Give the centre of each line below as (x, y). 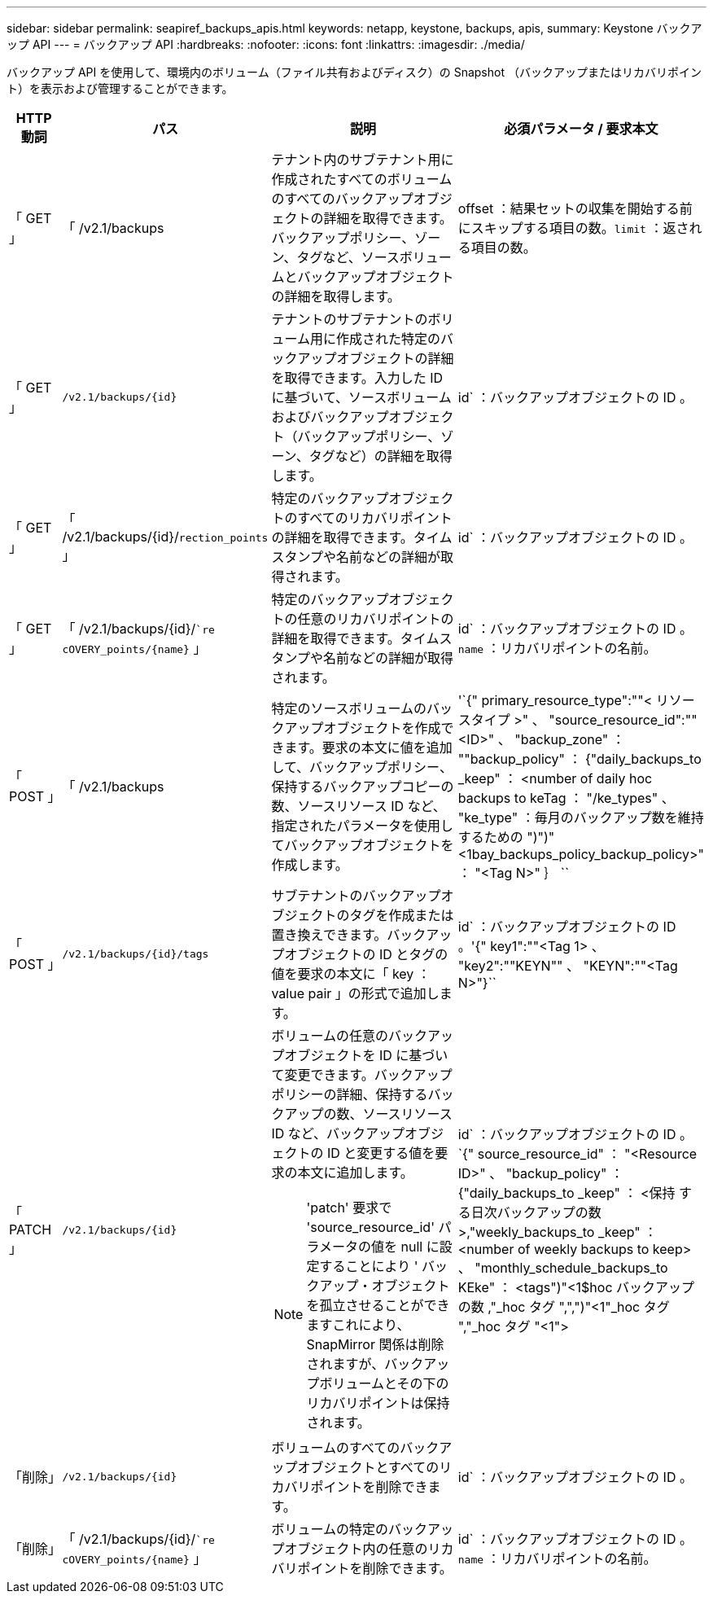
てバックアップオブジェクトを (363, 845)
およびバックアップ (330, 417)
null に (420, 1247)
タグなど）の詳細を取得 (381, 456)
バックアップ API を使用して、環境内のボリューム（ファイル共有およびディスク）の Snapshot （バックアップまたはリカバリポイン (354, 72)
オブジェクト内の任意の (356, 1549)
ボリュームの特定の (330, 1529)
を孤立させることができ (378, 1305)
